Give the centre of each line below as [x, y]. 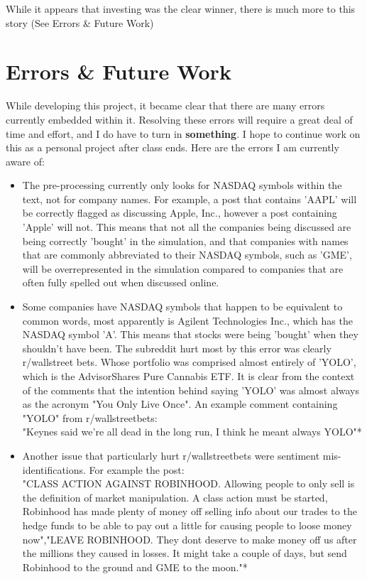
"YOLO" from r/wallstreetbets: [90, 417]
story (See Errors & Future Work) [80, 22]
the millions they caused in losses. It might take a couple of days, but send [185, 553]
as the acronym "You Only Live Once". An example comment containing [180, 404]
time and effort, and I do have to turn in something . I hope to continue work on [183, 133]
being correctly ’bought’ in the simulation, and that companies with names [185, 240]
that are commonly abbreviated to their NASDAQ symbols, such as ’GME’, [187, 255]
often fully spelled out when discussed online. [121, 282]
